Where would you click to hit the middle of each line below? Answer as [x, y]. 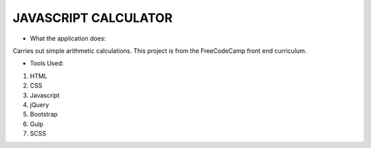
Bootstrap [44, 114]
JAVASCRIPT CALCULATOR [93, 18]
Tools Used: [47, 63]
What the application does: [68, 38]
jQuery [40, 104]
